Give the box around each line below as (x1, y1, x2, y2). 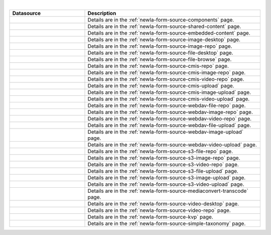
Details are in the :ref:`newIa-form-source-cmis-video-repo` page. (87, 76, 244, 83)
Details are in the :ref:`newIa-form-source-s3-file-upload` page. (87, 168, 238, 175)
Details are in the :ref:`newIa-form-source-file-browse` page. (87, 56, 232, 63)
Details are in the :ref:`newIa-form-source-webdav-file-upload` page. (87, 122, 251, 129)
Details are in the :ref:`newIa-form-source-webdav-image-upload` (87, 129, 244, 136)
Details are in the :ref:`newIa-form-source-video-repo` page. (87, 207, 231, 214)
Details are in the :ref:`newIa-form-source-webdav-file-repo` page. (87, 102, 246, 109)
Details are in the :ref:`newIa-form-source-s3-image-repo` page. (87, 155, 240, 162)
